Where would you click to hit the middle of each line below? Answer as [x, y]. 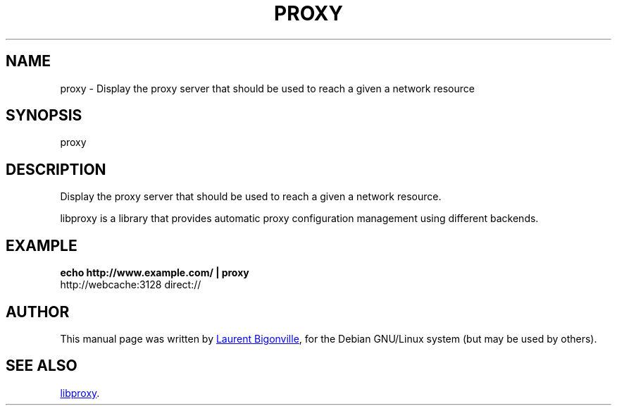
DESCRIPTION [56, 169]
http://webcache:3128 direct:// [131, 285]
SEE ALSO [42, 366]
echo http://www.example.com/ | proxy [155, 273]
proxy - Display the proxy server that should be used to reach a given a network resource [267, 88]
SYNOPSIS [44, 116]
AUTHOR [38, 312]
